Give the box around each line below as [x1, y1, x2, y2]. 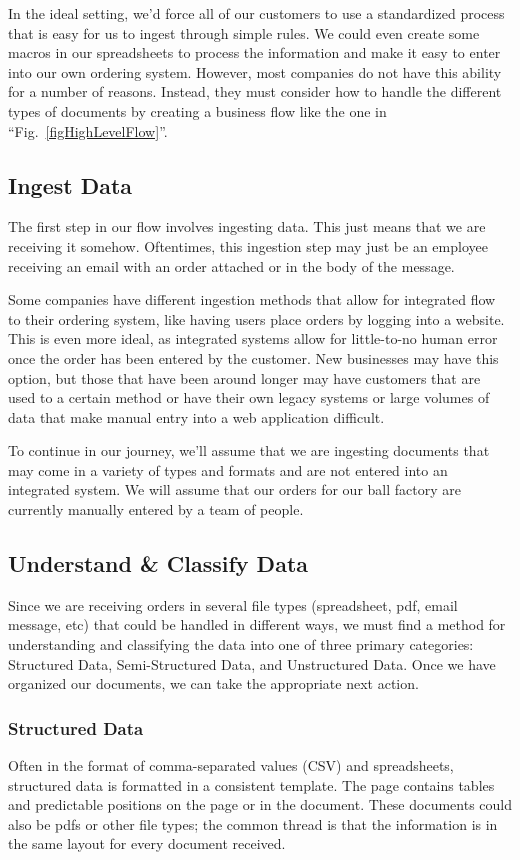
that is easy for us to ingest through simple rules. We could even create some [8, 22, 480, 43]
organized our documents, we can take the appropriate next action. [8, 673, 419, 694]
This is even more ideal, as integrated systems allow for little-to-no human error [8, 328, 498, 349]
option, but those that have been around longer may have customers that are [8, 367, 481, 388]
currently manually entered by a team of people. [8, 499, 304, 520]
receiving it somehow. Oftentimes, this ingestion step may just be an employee [8, 235, 488, 256]
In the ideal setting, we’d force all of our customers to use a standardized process [8, 3, 505, 23]
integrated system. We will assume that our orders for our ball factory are [8, 479, 461, 500]
